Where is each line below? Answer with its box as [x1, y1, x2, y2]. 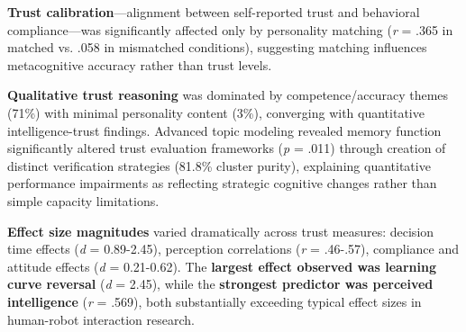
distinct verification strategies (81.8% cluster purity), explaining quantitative [7, 156, 431, 175]
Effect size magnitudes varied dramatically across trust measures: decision [7, 221, 434, 240]
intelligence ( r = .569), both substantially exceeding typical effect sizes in [7, 292, 422, 310]
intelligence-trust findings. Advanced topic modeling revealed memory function [7, 121, 442, 139]
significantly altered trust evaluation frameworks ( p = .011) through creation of [7, 139, 446, 157]
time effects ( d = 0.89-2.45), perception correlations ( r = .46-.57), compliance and [7, 239, 459, 258]
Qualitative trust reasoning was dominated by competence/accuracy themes [7, 85, 449, 104]
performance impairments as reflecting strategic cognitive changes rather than [7, 174, 437, 193]
